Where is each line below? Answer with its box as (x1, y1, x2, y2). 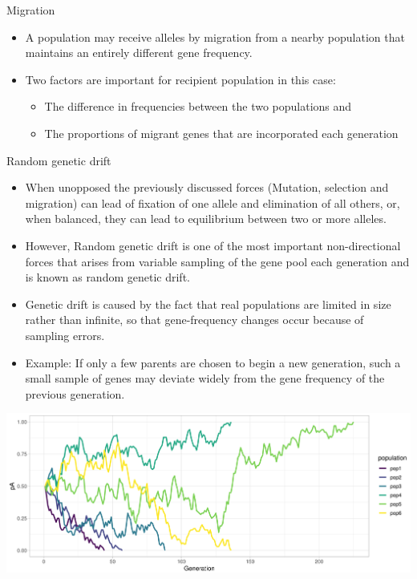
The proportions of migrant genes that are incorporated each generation (44, 124, 399, 141)
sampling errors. (25, 326, 105, 343)
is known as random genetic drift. (25, 269, 190, 285)
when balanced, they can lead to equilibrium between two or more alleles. (25, 210, 387, 227)
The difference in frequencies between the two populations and (44, 98, 352, 115)
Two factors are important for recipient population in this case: (25, 71, 336, 87)
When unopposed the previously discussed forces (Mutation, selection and (25, 179, 389, 196)
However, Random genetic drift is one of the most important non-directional (25, 237, 401, 253)
